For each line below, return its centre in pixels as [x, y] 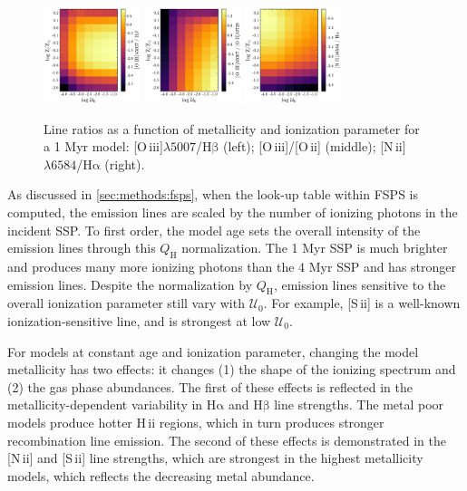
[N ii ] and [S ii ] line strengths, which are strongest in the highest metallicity [215, 458]
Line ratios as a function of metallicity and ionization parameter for [232, 128]
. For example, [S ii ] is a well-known [362, 303]
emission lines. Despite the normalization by [130, 284]
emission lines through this [82, 248]
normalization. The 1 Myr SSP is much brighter [315, 248]
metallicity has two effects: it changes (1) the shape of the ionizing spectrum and [232, 369]
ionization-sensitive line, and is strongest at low [139, 320]
